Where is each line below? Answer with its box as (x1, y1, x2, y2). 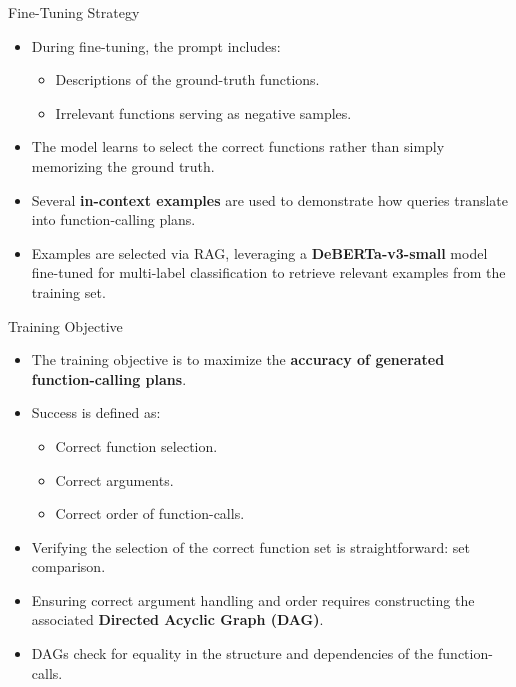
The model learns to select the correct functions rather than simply (31, 136, 445, 157)
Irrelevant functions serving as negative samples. (55, 102, 352, 123)
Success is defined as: (31, 402, 161, 423)
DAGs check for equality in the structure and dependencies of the (31, 643, 434, 664)
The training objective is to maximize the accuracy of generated (31, 349, 445, 370)
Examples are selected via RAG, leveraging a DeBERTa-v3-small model (31, 242, 488, 263)
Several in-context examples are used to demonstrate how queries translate (31, 189, 508, 210)
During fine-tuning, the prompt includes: (31, 35, 281, 56)
